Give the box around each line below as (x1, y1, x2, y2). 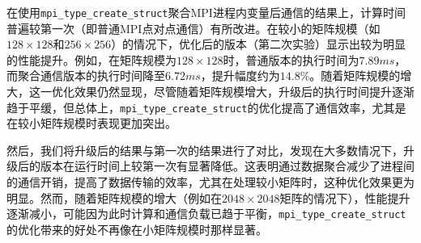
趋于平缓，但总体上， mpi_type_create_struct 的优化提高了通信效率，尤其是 (6, 98, 406, 115)
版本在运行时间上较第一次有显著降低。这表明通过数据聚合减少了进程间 (40, 157, 415, 174)
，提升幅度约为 (200, 67, 280, 84)
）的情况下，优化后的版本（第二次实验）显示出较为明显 (111, 36, 406, 52)
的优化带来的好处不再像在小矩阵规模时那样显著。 (6, 220, 267, 237)
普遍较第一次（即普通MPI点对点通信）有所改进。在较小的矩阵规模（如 (6, 19, 381, 36)
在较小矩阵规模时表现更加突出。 (6, 115, 176, 132)
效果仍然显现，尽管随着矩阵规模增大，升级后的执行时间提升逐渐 (74, 83, 415, 100)
